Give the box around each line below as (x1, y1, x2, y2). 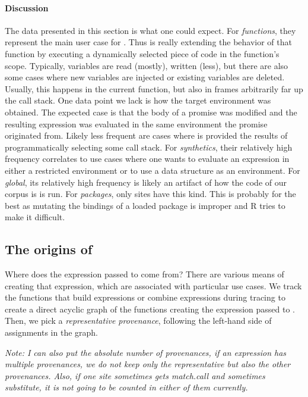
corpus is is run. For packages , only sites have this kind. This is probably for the (5, 187, 296, 200)
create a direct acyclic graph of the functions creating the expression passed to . (5, 302, 295, 315)
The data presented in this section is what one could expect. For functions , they (5, 24, 296, 36)
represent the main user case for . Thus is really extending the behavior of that (5, 36, 292, 48)
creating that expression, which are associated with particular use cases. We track (5, 279, 302, 292)
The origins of (5, 240, 93, 258)
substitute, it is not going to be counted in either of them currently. (5, 381, 248, 393)
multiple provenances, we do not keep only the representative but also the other (5, 358, 291, 370)
